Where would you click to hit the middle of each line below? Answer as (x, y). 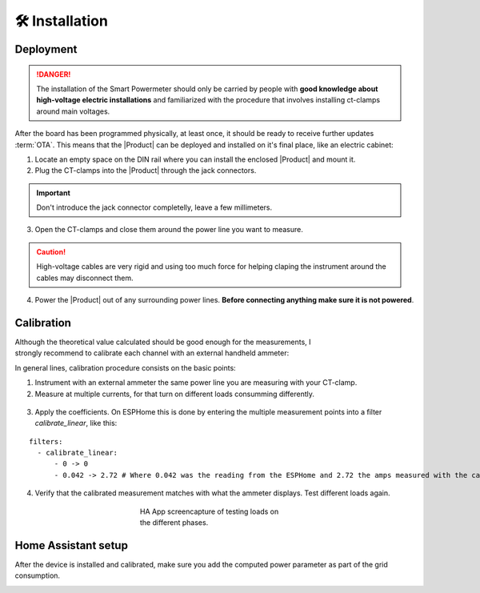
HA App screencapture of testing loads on (210, 511)
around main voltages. (73, 111)
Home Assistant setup (71, 545)
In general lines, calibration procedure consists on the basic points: (125, 367)
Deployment (46, 49)
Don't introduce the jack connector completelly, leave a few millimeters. (154, 207)
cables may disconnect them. (85, 278)
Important (54, 193)
